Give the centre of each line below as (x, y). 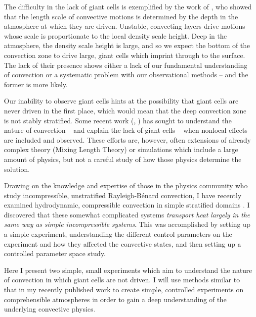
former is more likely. (36, 84)
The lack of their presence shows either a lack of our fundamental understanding (126, 65)
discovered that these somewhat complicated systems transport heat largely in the (127, 214)
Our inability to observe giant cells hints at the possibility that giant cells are (121, 101)
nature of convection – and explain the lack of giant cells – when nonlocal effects (126, 130)
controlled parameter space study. (55, 253)
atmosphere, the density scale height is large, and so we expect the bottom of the (127, 45)
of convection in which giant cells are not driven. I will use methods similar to (122, 280)
